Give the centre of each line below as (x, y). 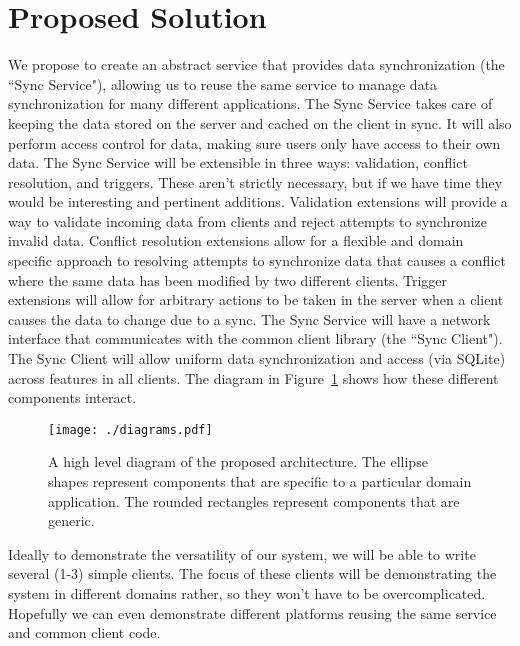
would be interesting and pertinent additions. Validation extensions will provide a (258, 201)
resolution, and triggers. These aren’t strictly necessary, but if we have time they (255, 181)
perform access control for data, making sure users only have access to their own (254, 142)
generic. (71, 520)
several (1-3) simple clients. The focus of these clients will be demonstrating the (252, 573)
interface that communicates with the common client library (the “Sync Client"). (255, 338)
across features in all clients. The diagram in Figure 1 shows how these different (253, 377)
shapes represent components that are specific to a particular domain (260, 481)
